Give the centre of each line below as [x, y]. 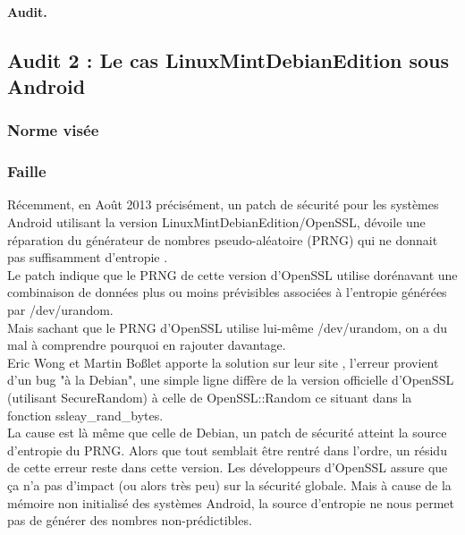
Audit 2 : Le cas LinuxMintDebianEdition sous [228, 59]
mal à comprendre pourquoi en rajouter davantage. [147, 345]
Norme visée [53, 130]
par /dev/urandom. [60, 309]
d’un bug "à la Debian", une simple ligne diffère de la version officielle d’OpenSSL [231, 380]
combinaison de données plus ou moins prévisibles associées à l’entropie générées [227, 292]
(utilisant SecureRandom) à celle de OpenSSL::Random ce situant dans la [210, 397]
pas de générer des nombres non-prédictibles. [130, 520]
